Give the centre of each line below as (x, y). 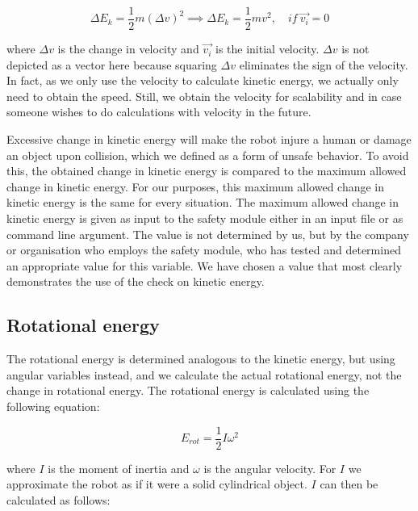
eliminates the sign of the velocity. (324, 64)
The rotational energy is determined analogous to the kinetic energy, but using (201, 359)
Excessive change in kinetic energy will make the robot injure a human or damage (209, 139)
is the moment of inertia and (119, 468)
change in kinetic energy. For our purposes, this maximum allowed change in (196, 186)
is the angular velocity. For (270, 468)
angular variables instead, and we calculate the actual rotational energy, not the (204, 374)
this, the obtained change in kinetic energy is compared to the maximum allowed (207, 171)
